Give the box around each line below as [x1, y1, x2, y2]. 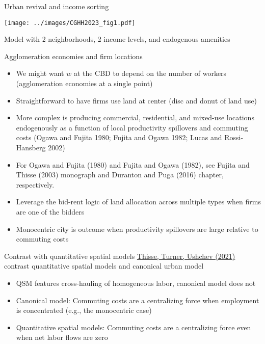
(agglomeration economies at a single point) [16, 78, 153, 89]
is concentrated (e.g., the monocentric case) [16, 305, 152, 315]
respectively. [16, 179, 55, 190]
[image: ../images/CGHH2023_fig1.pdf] [4, 19, 136, 27]
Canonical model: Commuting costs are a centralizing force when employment [16, 295, 259, 305]
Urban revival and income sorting [4, 1, 109, 11]
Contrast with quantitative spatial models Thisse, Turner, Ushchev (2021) [4, 250, 235, 261]
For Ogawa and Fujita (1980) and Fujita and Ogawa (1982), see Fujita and [16, 159, 250, 170]
